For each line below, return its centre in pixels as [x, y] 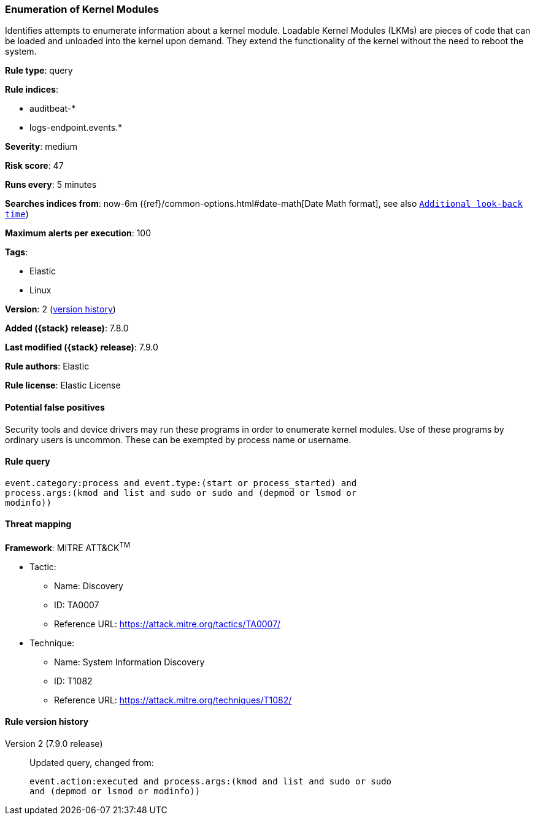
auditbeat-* [53, 109]
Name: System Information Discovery [129, 662]
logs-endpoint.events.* [76, 128]
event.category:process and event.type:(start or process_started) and [181, 483]
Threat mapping [38, 524]
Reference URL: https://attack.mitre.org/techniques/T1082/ [173, 700]
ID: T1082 [73, 681]
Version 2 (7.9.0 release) [54, 743]
